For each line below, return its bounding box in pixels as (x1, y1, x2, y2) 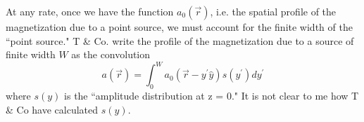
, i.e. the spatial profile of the (210, 4, 337, 18)
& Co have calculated (6, 102, 99, 116)
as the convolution (71, 47, 151, 62)
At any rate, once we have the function (6, 4, 174, 18)
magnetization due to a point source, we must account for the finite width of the (6, 20, 353, 34)
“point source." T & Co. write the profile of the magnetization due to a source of (6, 33, 354, 48)
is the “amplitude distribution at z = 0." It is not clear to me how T (64, 88, 359, 103)
